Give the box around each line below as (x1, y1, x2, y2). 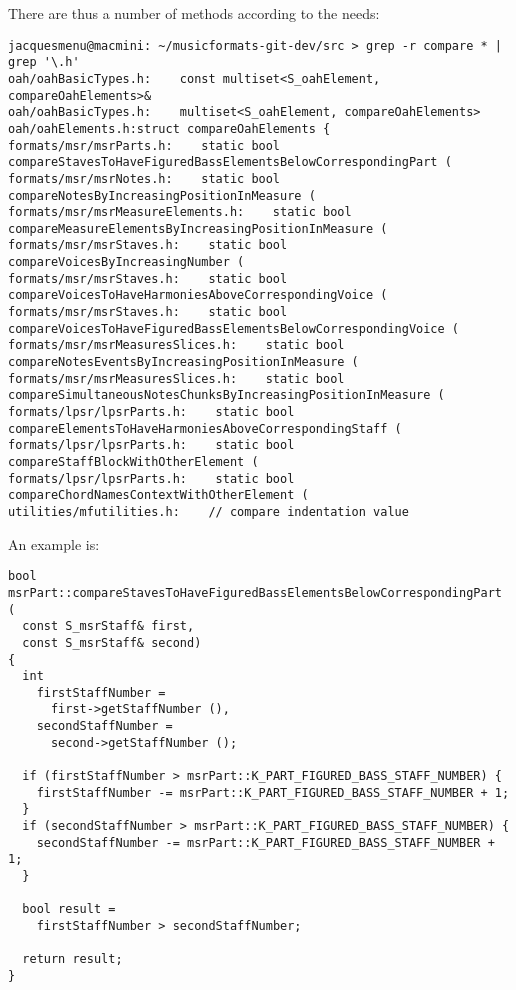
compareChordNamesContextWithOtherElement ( (8, 488, 309, 503)
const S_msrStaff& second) (22, 635, 202, 650)
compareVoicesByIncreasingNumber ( (8, 255, 245, 270)
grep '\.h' (8, 55, 80, 70)
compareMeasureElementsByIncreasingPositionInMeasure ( (8, 221, 388, 236)
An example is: (8, 533, 100, 554)
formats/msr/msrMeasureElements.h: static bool (8, 205, 352, 220)
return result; (22, 952, 123, 967)
